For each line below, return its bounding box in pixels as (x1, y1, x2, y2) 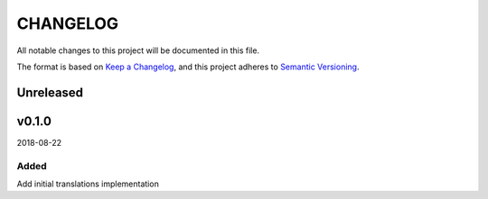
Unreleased (16, 85, 84, 100)
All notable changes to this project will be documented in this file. (16, 45, 260, 56)
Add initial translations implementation (16, 178, 160, 189)
